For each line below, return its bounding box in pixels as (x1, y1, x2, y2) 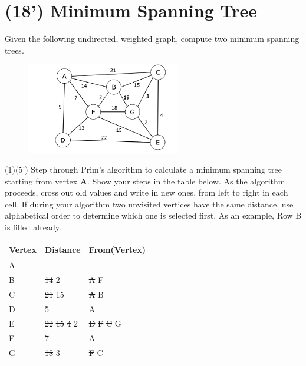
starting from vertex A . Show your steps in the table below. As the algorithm (5, 174, 285, 187)
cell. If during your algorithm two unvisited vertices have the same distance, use (5, 197, 294, 210)
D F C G (88, 317, 121, 329)
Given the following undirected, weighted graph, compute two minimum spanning (5, 32, 300, 45)
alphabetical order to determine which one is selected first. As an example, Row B (5, 209, 302, 222)
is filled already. (5, 221, 61, 233)
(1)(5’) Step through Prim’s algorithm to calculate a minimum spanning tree (5, 163, 282, 176)
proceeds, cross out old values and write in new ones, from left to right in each (5, 186, 288, 199)
